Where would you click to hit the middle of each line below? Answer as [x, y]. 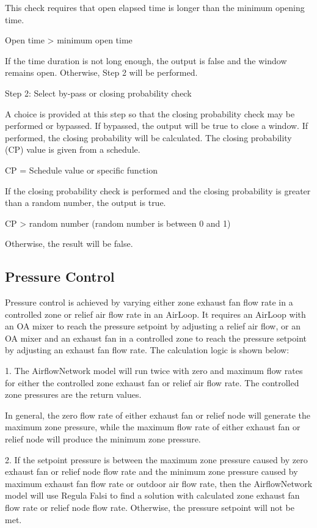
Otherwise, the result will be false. [69, 244]
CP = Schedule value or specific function [81, 170]
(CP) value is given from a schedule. [73, 149]
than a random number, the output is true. [86, 203]
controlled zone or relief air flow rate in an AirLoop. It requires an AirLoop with [155, 314]
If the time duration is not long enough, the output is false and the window [146, 60]
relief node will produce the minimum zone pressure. [103, 439]
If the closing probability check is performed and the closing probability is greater [158, 190]
